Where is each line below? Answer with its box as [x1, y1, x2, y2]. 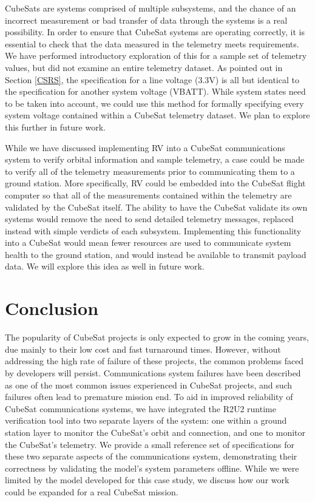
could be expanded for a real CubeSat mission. [5, 485, 178, 498]
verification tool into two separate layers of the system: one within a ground [5, 414, 287, 427]
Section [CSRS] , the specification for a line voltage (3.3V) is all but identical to [5, 73, 299, 86]
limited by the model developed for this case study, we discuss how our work [5, 473, 290, 486]
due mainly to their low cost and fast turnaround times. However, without [5, 342, 281, 355]
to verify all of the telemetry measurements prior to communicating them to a [5, 165, 295, 177]
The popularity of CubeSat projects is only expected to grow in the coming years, [5, 331, 309, 344]
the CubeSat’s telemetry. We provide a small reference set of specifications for [5, 438, 294, 450]
